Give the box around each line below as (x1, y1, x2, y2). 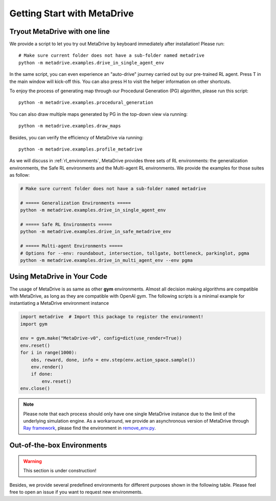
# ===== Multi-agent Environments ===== (20, 243, 123, 249)
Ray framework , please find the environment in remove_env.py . (23, 425, 156, 431)
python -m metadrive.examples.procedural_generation (18, 100, 153, 106)
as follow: (9, 172, 30, 178)
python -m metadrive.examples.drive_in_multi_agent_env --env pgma (20, 258, 193, 263)
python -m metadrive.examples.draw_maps (18, 123, 121, 129)
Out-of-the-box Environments (9, 441, 107, 450)
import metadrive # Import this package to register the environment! (20, 314, 204, 320)
